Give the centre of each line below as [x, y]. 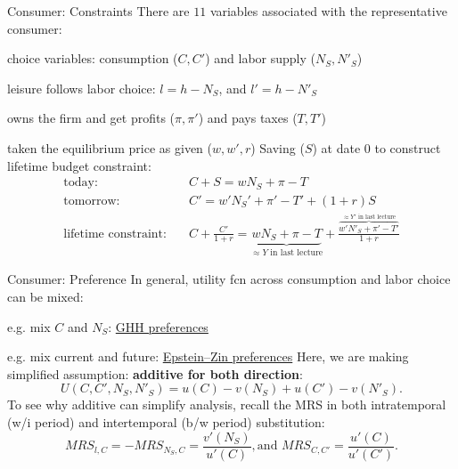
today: [81, 183]
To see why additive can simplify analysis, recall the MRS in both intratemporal [227, 404]
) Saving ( [278, 147]
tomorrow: [92, 201]
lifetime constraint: [115, 234]
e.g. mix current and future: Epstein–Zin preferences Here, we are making [208, 356]
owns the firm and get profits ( [91, 118]
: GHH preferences [158, 326]
